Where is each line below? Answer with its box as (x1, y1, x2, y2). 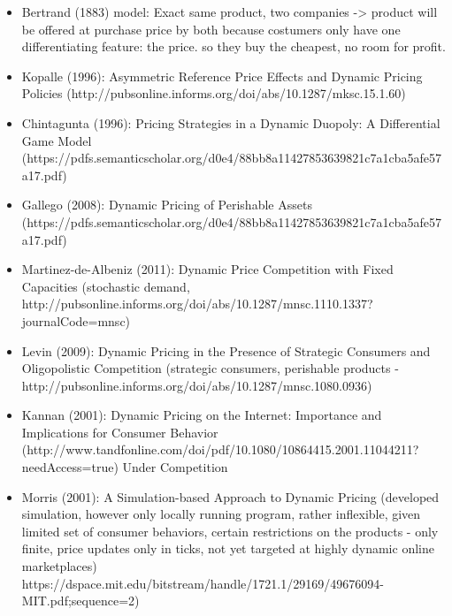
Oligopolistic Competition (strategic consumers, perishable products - (21, 359, 399, 377)
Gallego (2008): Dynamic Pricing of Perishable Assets (21, 195, 312, 214)
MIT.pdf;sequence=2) (21, 591, 140, 610)
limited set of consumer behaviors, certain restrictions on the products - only (21, 521, 439, 540)
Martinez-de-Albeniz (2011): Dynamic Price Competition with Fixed (21, 260, 394, 278)
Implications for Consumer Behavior (21, 422, 218, 441)
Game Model (21, 131, 92, 149)
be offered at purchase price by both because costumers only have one (21, 19, 401, 38)
